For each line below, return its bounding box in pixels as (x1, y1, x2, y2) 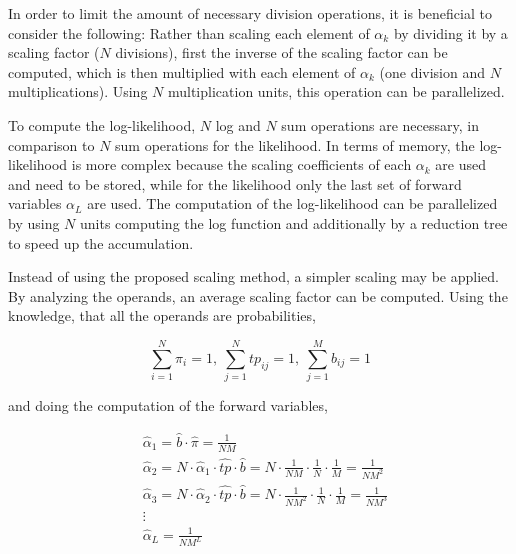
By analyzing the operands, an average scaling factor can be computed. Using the (8, 285, 508, 306)
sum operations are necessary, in (281, 114, 479, 135)
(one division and (379, 61, 486, 82)
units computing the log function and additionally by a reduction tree (80, 212, 508, 233)
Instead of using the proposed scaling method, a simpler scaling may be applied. (8, 266, 499, 287)
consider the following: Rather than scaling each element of (8, 22, 370, 43)
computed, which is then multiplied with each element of (8, 61, 356, 82)
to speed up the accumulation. (8, 232, 194, 253)
